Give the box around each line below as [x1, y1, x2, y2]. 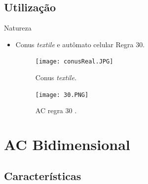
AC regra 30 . [35, 105, 77, 116]
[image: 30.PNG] [35, 91, 89, 98]
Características [4, 168, 81, 183]
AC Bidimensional [4, 134, 130, 154]
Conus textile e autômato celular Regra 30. [15, 39, 145, 49]
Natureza [4, 23, 32, 33]
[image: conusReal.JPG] [35, 58, 113, 65]
